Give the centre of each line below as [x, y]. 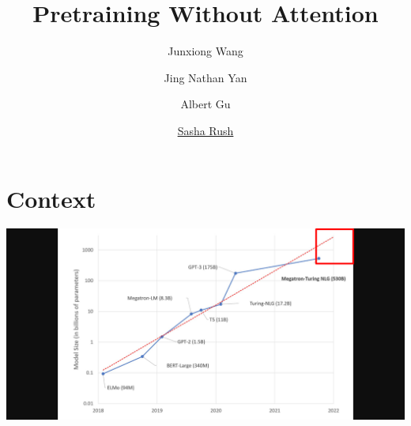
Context [51, 198]
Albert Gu [205, 104]
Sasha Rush [205, 130]
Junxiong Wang [205, 51]
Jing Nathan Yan [205, 77]
